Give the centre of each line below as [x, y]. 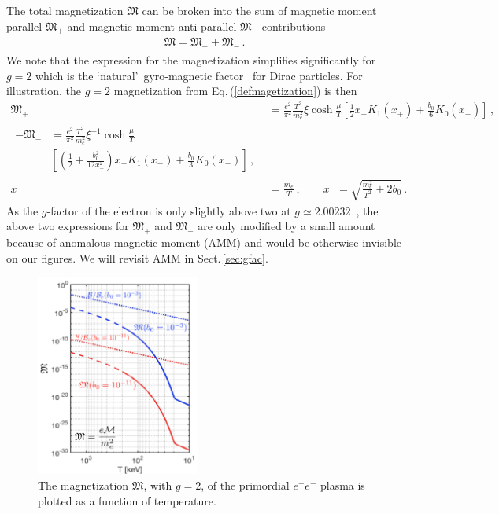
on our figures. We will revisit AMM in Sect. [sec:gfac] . [137, 257]
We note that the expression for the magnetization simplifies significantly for [191, 60]
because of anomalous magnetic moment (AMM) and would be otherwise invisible [204, 242]
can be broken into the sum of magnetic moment [259, 10]
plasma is [342, 485]
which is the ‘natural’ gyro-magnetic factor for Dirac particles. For [199, 75]
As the [22, 210]
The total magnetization [65, 10]
